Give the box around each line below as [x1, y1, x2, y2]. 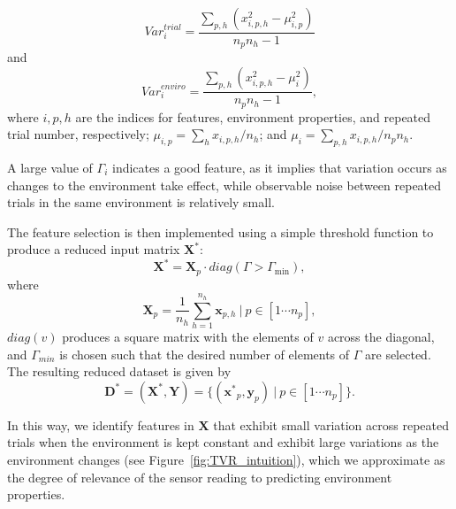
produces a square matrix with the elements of [62, 328, 314, 345]
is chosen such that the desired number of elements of [59, 344, 350, 363]
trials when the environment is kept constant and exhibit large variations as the [7, 433, 439, 451]
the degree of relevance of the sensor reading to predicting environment [7, 467, 392, 486]
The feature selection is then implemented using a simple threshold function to [7, 222, 434, 241]
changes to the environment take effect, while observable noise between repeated [7, 175, 442, 194]
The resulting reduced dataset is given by [7, 362, 232, 381]
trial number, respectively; [7, 125, 149, 143]
